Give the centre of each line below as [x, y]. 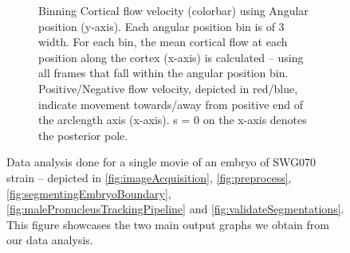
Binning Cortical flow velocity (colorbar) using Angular [173, 10]
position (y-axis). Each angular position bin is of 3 [161, 26]
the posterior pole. [83, 135]
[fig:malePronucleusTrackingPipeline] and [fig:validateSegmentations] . [175, 209]
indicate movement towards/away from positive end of [171, 104]
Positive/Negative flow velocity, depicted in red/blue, [168, 88]
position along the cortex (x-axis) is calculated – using [171, 57]
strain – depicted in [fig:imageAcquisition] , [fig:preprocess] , [149, 177]
